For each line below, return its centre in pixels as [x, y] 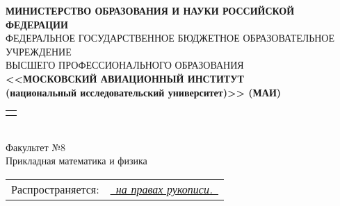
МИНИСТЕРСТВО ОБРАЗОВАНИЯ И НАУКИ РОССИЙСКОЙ [150, 10]
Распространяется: [55, 189]
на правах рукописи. [164, 189]
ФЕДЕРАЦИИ [37, 24]
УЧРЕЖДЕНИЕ [39, 51]
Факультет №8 [36, 147]
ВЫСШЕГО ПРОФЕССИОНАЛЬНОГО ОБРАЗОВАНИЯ [125, 65]
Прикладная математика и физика [76, 161]
